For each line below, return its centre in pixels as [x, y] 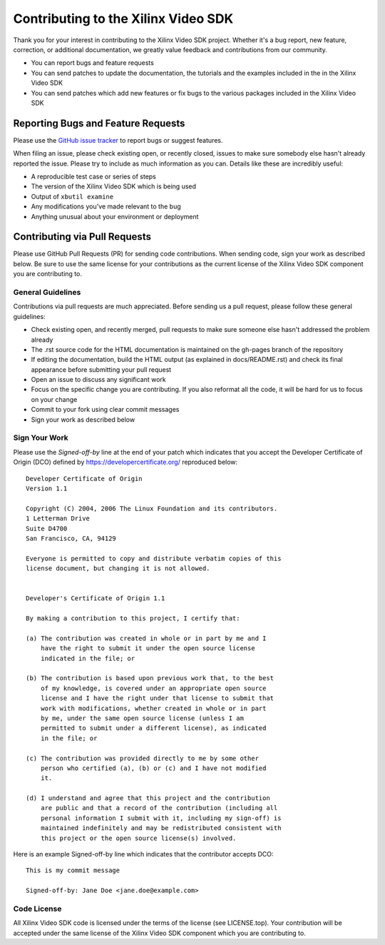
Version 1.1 [47, 488]
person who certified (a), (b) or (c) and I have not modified [153, 768]
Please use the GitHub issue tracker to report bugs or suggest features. [118, 140]
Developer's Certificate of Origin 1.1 [96, 598]
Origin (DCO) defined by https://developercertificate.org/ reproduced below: [125, 462]
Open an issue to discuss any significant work [99, 380]
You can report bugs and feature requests [93, 63]
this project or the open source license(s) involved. [138, 838]
